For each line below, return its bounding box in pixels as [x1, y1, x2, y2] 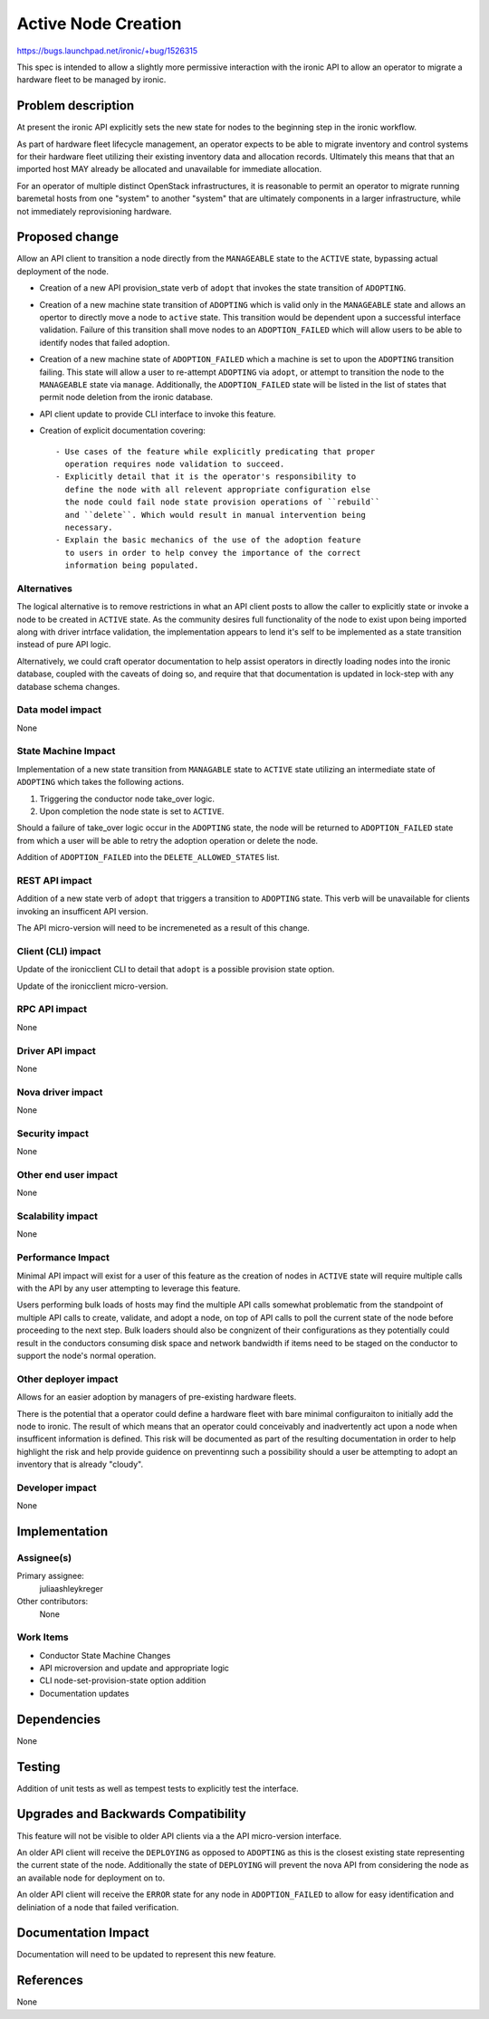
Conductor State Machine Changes [39, 1650, 171, 1660]
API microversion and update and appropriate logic [39, 1662, 230, 1674]
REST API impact [16, 874, 92, 886]
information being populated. [64, 560, 199, 570]
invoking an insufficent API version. [16, 905, 149, 916]
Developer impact [16, 1481, 97, 1494]
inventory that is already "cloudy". [16, 1459, 144, 1470]
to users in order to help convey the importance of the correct [64, 548, 361, 558]
